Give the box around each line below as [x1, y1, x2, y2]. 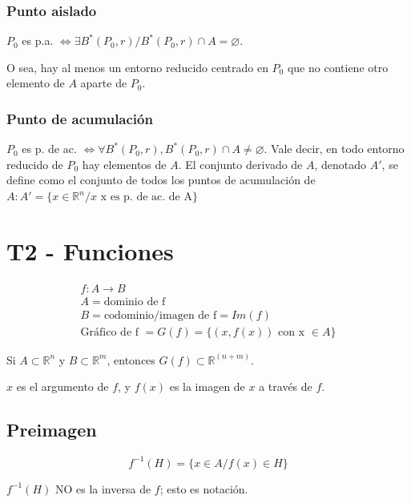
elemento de [6, 74, 65, 91]
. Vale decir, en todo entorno [264, 140, 405, 157]
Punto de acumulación [6, 108, 153, 128]
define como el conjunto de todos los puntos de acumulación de [6, 171, 316, 188]
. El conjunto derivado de [178, 155, 303, 172]
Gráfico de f [80, 326, 139, 338]
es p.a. [22, 32, 54, 49]
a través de [259, 378, 312, 395]
